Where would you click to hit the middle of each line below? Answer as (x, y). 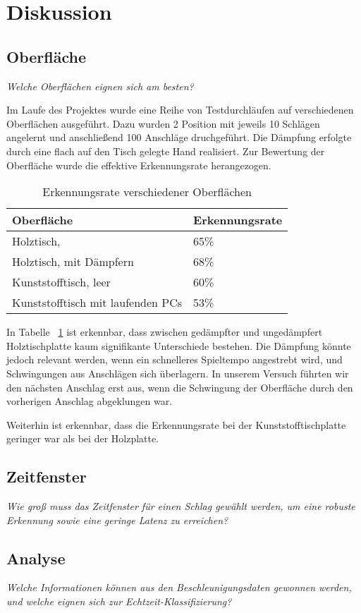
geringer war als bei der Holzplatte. (83, 438)
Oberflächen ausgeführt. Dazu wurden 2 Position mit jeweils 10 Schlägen (163, 123)
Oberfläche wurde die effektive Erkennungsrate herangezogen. (139, 165)
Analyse (36, 558)
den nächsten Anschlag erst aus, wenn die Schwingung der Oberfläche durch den (180, 387)
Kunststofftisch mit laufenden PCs (97, 303)
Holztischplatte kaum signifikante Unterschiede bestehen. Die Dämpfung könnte (179, 345)
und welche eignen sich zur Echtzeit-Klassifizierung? (119, 601)
